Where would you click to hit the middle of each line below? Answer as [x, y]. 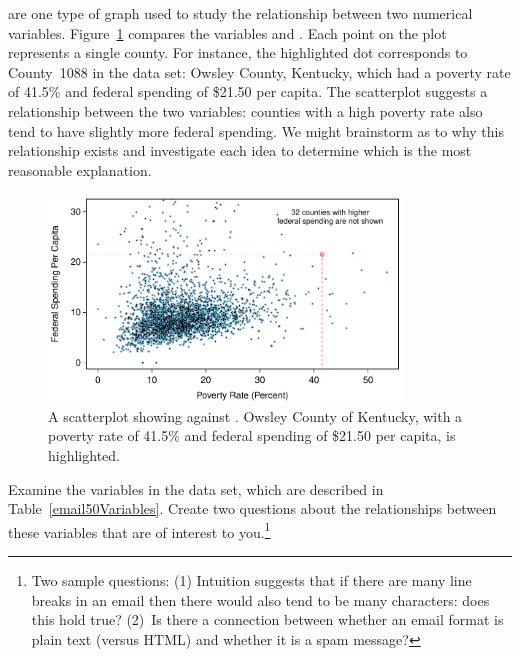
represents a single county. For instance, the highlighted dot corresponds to [238, 52]
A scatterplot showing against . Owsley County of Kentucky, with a [255, 415]
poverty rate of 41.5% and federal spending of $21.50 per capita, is [252, 435]
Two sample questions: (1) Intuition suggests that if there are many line [251, 580]
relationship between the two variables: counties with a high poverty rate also [245, 110]
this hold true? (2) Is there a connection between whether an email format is [267, 619]
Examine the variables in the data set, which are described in [196, 488]
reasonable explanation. [80, 169]
